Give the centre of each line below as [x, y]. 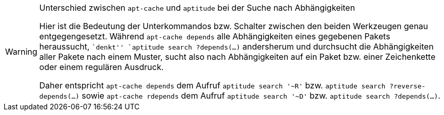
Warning [21, 52]
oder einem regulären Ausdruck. [101, 67]
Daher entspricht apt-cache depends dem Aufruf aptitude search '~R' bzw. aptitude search [212, 85]
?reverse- [407, 86]
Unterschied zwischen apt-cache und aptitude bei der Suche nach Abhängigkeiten [197, 8]
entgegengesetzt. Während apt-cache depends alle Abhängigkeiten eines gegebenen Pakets [215, 36]
